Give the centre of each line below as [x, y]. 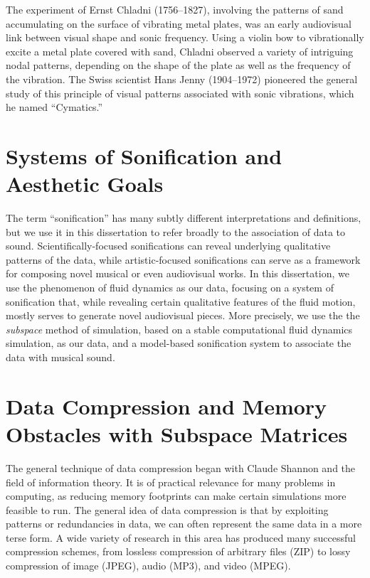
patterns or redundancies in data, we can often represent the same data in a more [184, 524]
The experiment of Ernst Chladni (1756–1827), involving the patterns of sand [175, 9]
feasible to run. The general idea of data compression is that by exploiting [167, 509]
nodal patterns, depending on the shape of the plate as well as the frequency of [178, 65]
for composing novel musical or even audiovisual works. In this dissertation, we [178, 273]
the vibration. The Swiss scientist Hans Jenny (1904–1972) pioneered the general [182, 79]
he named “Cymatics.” [54, 107]
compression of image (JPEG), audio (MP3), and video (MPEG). [148, 566]
